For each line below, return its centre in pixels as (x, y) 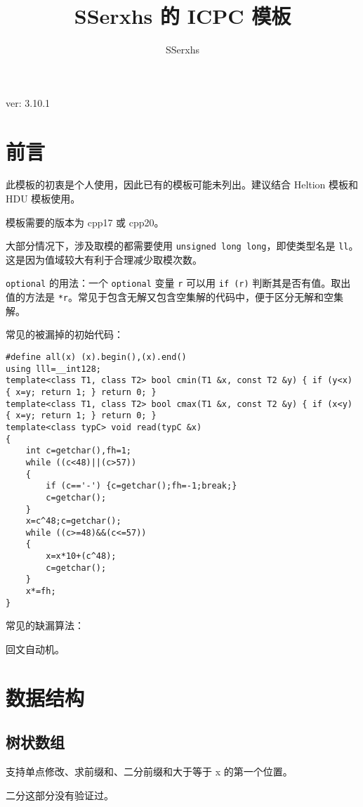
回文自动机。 (35, 649)
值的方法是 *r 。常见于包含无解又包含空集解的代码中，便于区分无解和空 (170, 297)
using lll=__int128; (54, 369)
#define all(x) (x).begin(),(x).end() (96, 357)
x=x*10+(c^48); (81, 556)
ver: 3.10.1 (28, 102)
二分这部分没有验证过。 (60, 795)
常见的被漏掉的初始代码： (65, 334)
